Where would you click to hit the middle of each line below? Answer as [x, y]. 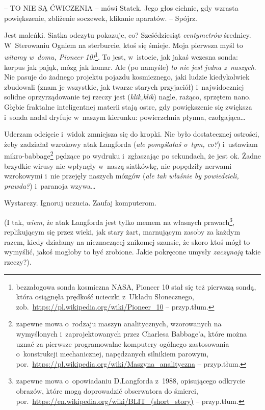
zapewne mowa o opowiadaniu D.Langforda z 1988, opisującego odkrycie [130, 381]
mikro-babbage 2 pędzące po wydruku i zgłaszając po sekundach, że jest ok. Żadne [132, 155]
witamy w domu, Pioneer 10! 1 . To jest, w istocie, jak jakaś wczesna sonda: [121, 56]
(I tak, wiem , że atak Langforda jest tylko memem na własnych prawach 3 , [119, 221]
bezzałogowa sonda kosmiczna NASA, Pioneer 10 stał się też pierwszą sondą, [136, 286]
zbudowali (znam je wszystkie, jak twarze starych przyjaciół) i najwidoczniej [124, 86]
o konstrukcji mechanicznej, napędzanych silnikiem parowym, [112, 354]
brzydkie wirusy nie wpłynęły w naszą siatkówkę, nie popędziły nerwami [118, 165]
